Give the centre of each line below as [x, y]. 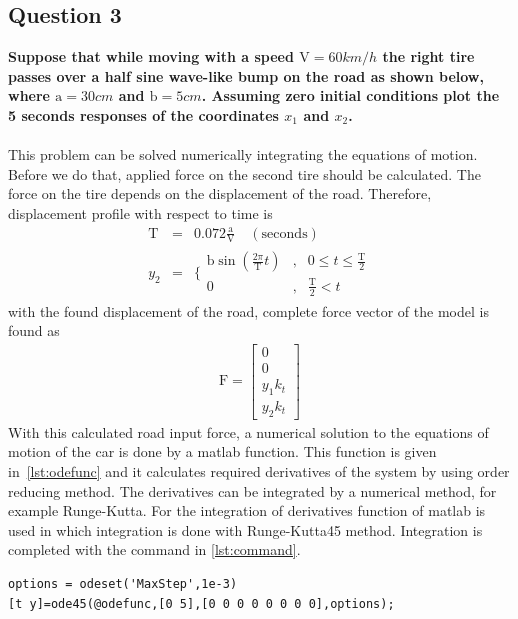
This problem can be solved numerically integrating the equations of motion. [243, 154]
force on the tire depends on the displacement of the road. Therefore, [220, 193]
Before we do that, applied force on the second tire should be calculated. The [244, 173]
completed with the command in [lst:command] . [154, 549]
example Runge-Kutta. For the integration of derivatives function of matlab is [247, 510]
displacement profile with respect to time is [140, 212]
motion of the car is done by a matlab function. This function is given [222, 451]
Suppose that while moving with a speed [151, 56]
